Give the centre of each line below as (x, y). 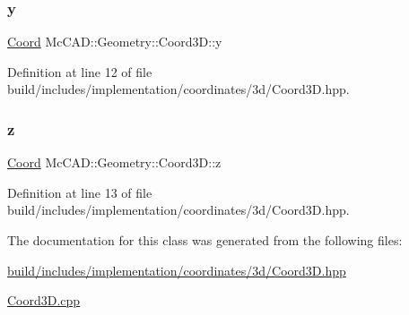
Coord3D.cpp (44, 300)
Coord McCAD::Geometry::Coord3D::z (114, 162)
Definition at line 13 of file (80, 192)
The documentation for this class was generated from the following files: (205, 240)
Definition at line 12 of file (80, 71)
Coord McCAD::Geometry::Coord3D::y (115, 42)
